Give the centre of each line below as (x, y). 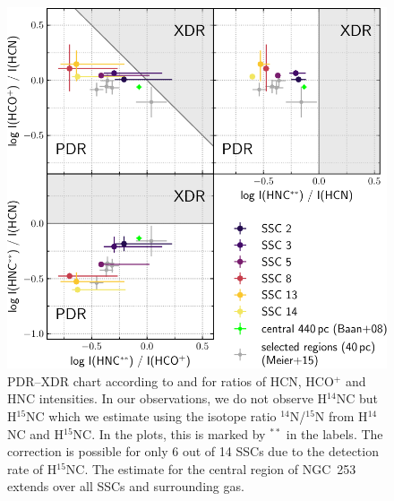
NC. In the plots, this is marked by (169, 433)
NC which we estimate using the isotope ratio (151, 416)
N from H (341, 416)
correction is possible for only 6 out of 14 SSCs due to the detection (193, 451)
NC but (357, 398)
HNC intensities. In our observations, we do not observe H (167, 398)
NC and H (35, 433)
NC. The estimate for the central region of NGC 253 (211, 468)
